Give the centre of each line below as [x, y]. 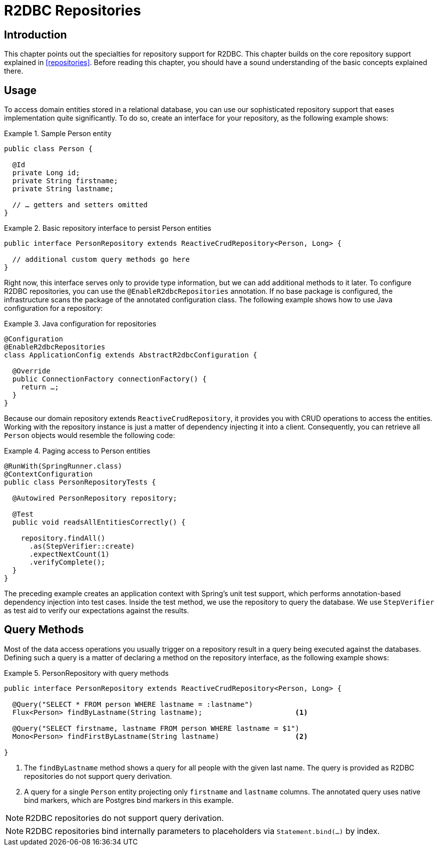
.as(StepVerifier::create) [82, 546]
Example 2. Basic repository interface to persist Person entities [108, 228]
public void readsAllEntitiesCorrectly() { [99, 522]
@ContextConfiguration [49, 474]
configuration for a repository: [54, 308]
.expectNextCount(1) [69, 554]
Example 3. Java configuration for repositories [80, 324]
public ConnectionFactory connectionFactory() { [109, 379]
